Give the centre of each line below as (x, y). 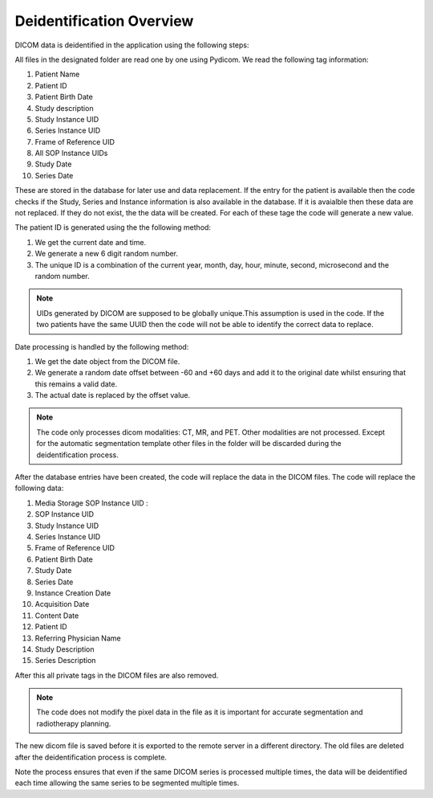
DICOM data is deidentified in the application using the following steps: (132, 45)
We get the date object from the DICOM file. (107, 361)
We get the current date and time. (91, 242)
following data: (39, 488)
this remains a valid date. (76, 384)
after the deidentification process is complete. (91, 757)
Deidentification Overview (104, 21)
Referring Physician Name (78, 638)
